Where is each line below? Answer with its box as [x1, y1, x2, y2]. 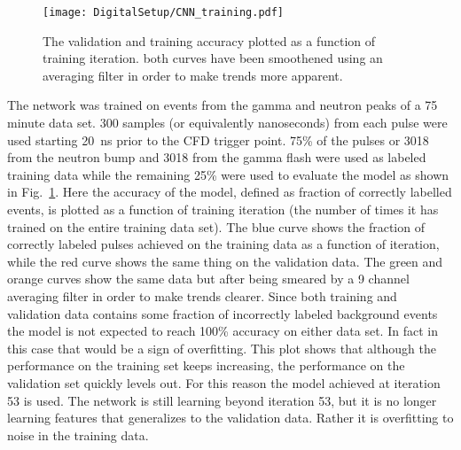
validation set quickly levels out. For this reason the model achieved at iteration [7, 373, 441, 392]
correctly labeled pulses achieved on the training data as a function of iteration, [7, 235, 440, 253]
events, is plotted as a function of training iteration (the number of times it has [7, 200, 439, 218]
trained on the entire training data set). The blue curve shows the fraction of [7, 217, 425, 236]
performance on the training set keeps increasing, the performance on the [7, 356, 405, 375]
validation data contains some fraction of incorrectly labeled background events [7, 304, 438, 322]
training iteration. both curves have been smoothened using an [43, 49, 383, 67]
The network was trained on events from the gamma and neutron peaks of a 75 [7, 96, 438, 114]
